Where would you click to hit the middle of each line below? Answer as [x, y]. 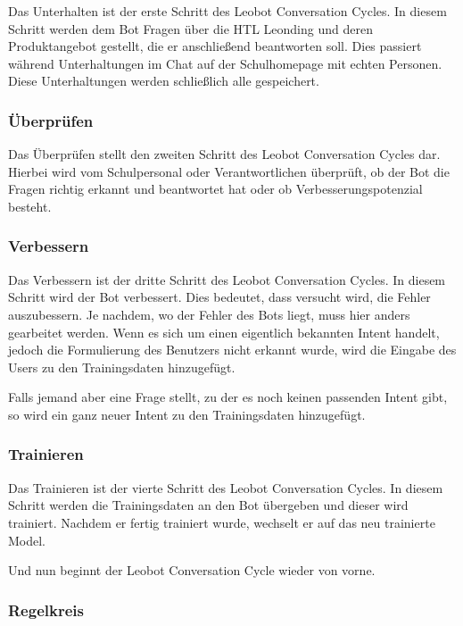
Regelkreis [46, 609]
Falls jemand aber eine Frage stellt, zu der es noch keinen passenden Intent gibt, [228, 397]
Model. [27, 540]
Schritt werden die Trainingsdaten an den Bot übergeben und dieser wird [208, 505]
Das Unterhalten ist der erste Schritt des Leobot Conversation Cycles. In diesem [227, 11]
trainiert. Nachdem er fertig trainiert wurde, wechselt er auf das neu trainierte [222, 522]
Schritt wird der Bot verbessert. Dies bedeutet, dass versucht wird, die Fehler [219, 297]
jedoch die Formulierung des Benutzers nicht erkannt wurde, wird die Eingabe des [232, 350]
